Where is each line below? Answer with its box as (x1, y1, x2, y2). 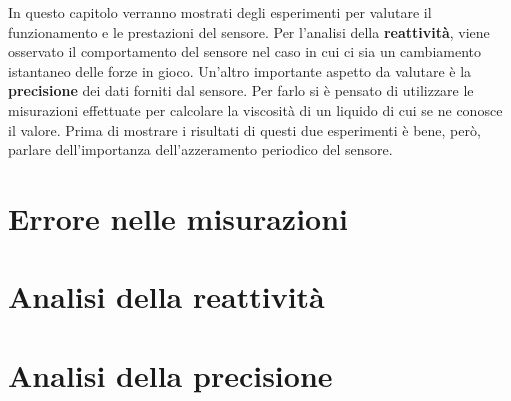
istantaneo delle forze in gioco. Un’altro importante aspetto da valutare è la (8, 60, 472, 81)
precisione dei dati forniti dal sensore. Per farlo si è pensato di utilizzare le (8, 80, 474, 101)
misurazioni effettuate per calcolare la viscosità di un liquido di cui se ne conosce (8, 99, 503, 120)
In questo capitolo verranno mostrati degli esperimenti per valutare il (8, 2, 432, 22)
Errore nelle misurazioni (8, 197, 349, 238)
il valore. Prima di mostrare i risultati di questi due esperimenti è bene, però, (8, 119, 481, 140)
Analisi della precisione (8, 354, 333, 395)
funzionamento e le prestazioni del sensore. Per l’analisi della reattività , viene (8, 21, 490, 42)
